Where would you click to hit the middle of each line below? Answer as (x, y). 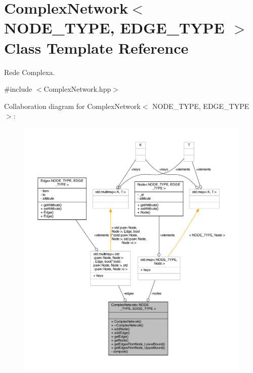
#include (18, 89)
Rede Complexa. (30, 72)
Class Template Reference (96, 47)
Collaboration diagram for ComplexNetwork (72, 106)
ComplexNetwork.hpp (77, 89)
